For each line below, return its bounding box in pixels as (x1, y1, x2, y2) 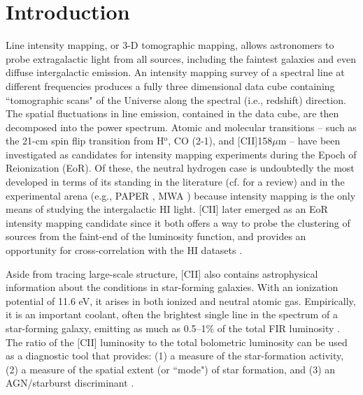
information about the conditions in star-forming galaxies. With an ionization (6, 280, 339, 295)
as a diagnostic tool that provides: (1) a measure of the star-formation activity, (6, 348, 344, 363)
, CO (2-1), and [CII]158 (168, 133, 273, 148)
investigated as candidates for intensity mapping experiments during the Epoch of (6, 147, 357, 161)
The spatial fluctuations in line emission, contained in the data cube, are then (6, 106, 339, 121)
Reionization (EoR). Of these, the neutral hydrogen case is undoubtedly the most (6, 161, 355, 175)
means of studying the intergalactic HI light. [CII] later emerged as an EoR (6, 202, 328, 216)
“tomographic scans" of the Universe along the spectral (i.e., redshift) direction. (6, 92, 346, 107)
